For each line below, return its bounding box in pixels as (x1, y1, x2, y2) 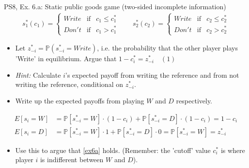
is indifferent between (40, 154, 104, 165)
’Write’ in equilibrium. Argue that (15, 53, 117, 64)
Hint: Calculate (15, 69, 61, 80)
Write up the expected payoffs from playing (15, 96, 144, 106)
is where (220, 145, 245, 155)
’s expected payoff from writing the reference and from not (65, 69, 239, 80)
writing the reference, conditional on (15, 79, 123, 89)
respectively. (176, 96, 213, 106)
